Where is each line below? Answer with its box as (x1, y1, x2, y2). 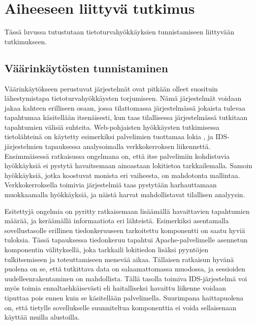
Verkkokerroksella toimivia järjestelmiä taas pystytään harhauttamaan (4, 179, 217, 190)
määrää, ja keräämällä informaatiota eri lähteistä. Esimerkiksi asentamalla (4, 215, 229, 226)
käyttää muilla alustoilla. (4, 312, 80, 322)
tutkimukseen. (4, 36, 47, 46)
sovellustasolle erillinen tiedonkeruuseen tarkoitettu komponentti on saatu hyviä (4, 225, 245, 235)
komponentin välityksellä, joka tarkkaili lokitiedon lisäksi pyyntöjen (4, 244, 209, 255)
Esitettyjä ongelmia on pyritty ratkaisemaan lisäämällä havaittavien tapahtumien (4, 206, 250, 216)
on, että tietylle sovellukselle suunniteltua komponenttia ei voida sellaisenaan (4, 302, 236, 312)
